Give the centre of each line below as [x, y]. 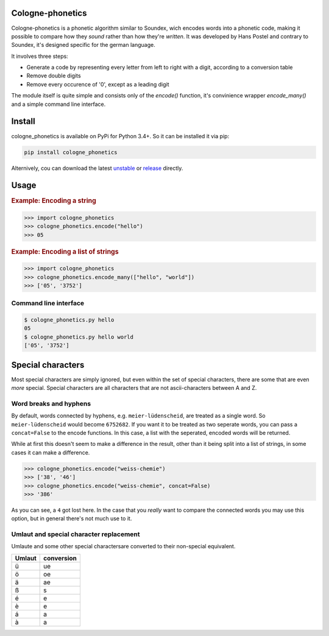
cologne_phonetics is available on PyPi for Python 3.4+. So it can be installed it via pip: [120, 136]
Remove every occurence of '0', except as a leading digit [98, 84]
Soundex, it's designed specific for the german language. [83, 45]
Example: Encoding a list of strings [65, 252]
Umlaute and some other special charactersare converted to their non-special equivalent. [123, 546]
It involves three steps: [40, 56]
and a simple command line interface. [58, 104]
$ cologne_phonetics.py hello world [79, 337]
